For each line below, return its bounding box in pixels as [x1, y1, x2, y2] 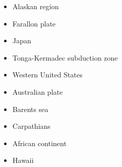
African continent [12, 137, 67, 148]
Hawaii [12, 155, 34, 165]
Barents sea [12, 103, 49, 114]
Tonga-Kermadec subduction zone [12, 52, 118, 63]
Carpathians [12, 121, 51, 131]
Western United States [12, 69, 83, 80]
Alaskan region [12, 1, 59, 11]
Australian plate [12, 86, 63, 97]
